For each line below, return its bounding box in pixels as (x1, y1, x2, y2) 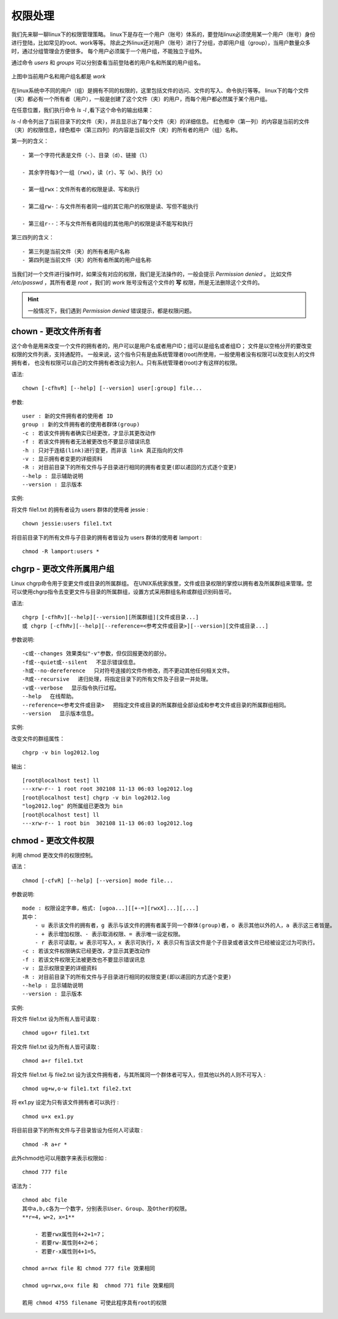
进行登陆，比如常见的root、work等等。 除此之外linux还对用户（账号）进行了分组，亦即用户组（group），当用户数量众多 (11, 39, 311, 46)
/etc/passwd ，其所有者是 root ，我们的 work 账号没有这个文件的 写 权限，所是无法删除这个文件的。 (11, 278, 264, 286)
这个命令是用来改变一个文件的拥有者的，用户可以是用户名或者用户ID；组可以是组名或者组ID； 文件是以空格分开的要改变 (11, 342, 312, 349)
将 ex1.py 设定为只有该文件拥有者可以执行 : (11, 1099, 119, 1106)
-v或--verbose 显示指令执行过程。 (22, 684, 120, 691)
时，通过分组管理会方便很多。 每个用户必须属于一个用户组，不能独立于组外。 (11, 48, 206, 55)
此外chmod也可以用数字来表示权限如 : (11, 1154, 107, 1162)
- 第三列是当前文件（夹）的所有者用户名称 (22, 248, 131, 255)
